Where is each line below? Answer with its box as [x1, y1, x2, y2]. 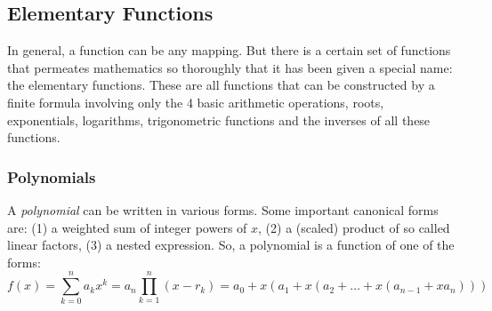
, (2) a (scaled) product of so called [258, 218, 450, 236]
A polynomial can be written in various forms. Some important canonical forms [7, 200, 439, 219]
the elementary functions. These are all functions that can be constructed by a [7, 76, 435, 94]
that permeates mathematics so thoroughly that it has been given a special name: [7, 58, 453, 76]
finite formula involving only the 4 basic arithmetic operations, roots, [7, 92, 384, 111]
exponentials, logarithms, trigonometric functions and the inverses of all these [7, 110, 431, 129]
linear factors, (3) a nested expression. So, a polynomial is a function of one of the [7, 235, 455, 254]
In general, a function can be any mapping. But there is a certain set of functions [7, 41, 451, 60]
